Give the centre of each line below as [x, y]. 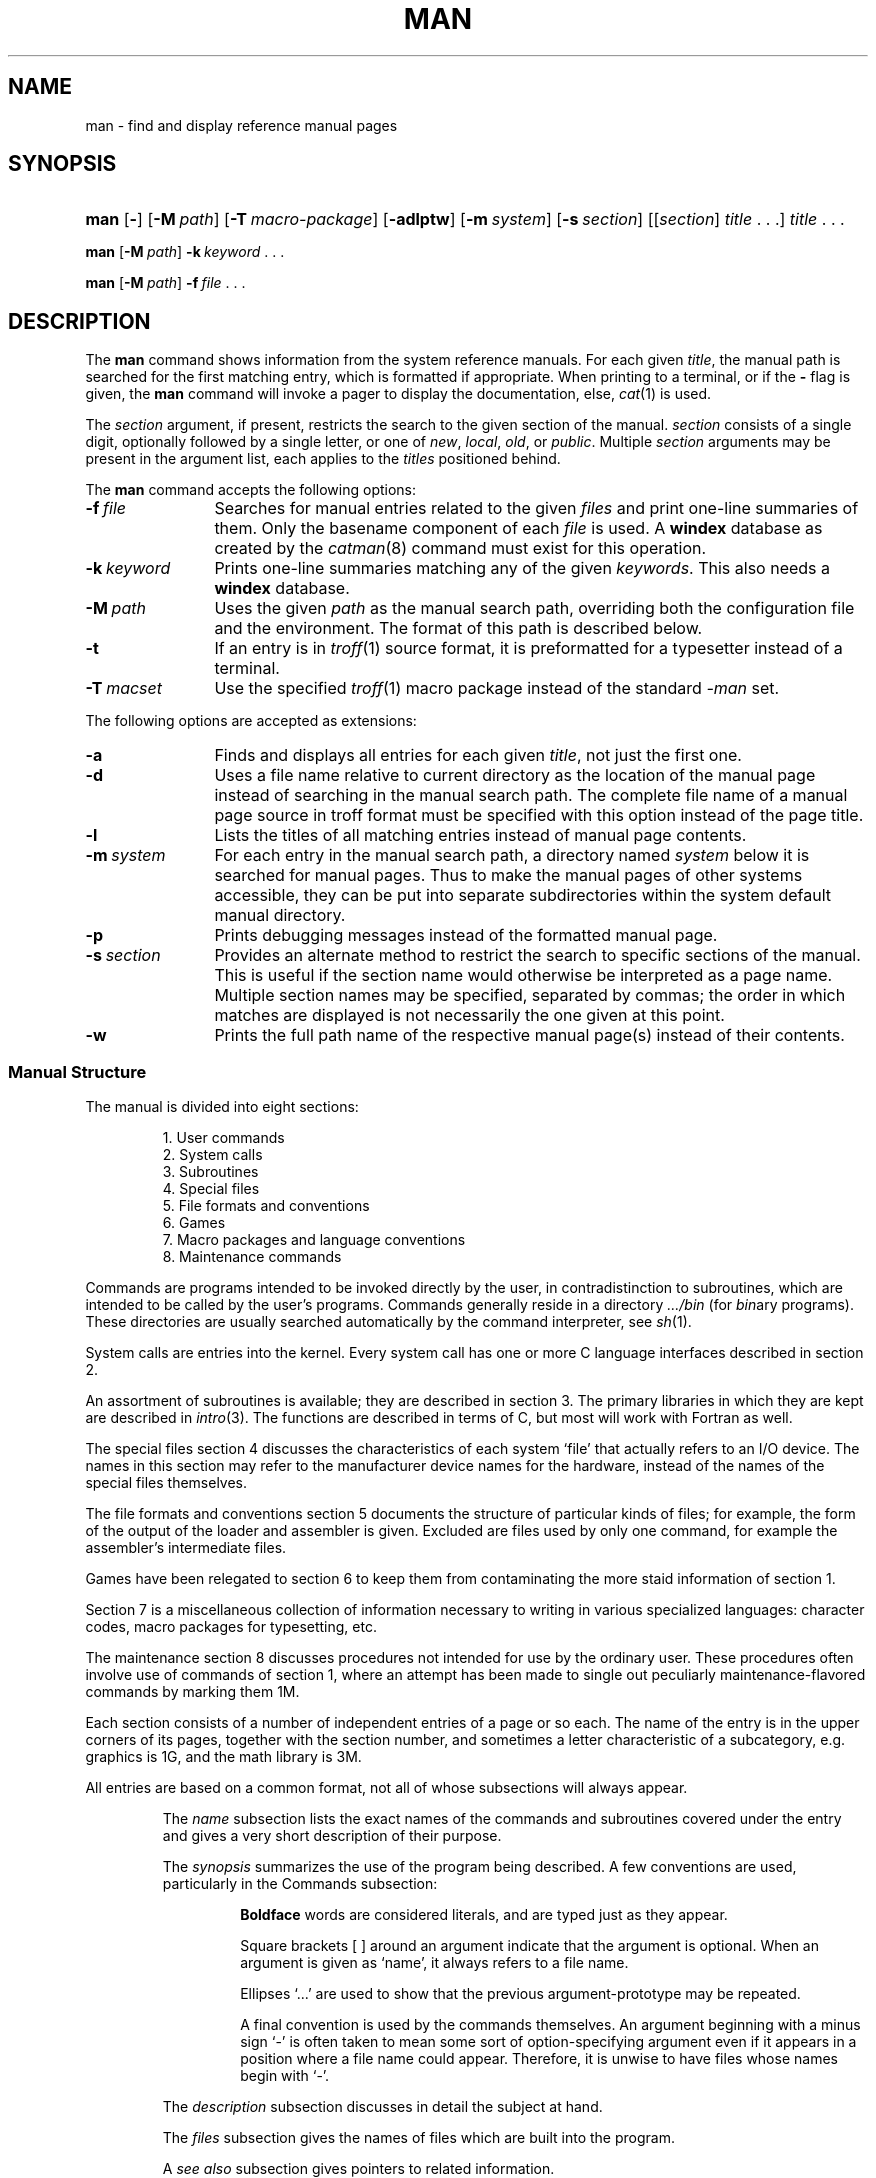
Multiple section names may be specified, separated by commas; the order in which [530, 995]
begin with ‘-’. [285, 2076]
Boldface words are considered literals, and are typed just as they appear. [484, 1915]
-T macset [124, 688]
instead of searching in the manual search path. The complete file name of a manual [531, 795]
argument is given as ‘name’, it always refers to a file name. [434, 1963]
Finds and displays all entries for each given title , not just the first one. [478, 755]
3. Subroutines [210, 1172]
